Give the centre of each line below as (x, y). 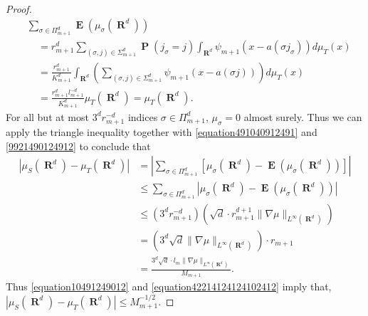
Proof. (19, 9)
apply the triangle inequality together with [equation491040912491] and (162, 132)
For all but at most (47, 116)
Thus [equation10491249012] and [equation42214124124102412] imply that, (169, 286)
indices (143, 116)
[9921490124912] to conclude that (78, 146)
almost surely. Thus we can (303, 116)
